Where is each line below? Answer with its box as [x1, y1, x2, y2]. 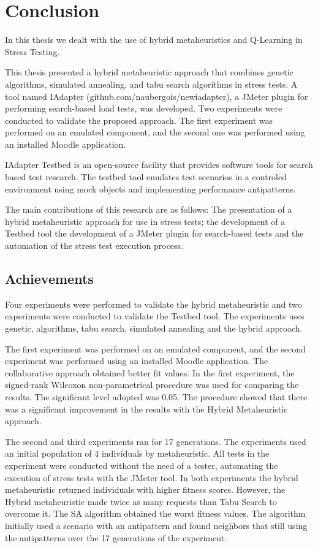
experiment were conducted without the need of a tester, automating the [5, 459, 278, 471]
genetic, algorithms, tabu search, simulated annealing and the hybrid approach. [5, 322, 303, 335]
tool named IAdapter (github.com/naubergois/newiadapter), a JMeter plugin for [5, 89, 308, 102]
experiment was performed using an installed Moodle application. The [5, 354, 268, 367]
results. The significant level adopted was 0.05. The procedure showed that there [5, 390, 308, 403]
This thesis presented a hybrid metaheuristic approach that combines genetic [5, 66, 293, 78]
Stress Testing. [5, 45, 60, 58]
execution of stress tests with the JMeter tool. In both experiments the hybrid [5, 471, 298, 484]
